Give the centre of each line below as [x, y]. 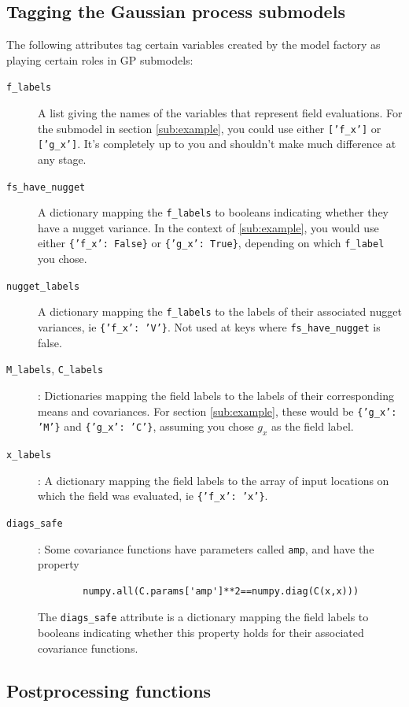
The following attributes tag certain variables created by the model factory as [193, 44]
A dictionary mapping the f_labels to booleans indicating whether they [213, 212]
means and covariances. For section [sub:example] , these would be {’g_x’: [217, 411]
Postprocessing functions [109, 690]
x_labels [29, 455]
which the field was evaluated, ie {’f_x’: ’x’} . [153, 496]
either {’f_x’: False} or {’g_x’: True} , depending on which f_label [211, 243]
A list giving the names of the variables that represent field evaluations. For [220, 113]
